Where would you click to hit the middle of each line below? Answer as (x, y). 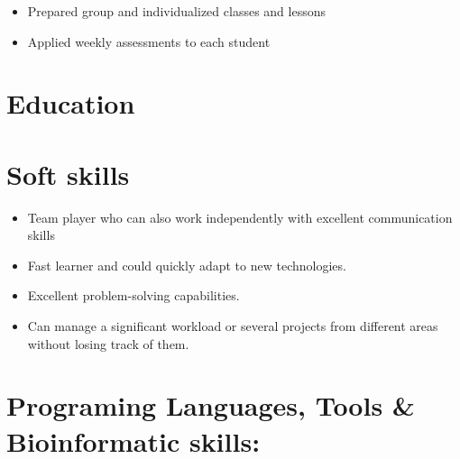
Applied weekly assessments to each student (149, 41)
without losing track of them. (108, 343)
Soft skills (68, 174)
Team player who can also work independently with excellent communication (240, 217)
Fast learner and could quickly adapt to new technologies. (187, 265)
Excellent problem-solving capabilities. (133, 295)
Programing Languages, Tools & (211, 405)
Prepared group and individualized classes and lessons (176, 11)
